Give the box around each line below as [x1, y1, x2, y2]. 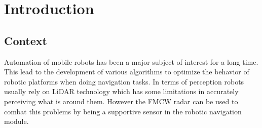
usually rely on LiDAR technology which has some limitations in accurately [4, 86, 239, 97]
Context [4, 32, 47, 48]
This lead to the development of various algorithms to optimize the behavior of [4, 66, 249, 77]
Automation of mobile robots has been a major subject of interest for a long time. [4, 56, 258, 67]
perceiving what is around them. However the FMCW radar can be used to [4, 96, 238, 106]
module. [4, 116, 29, 126]
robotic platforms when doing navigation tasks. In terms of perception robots [4, 76, 244, 87]
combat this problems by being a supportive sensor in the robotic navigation [4, 106, 242, 116]
